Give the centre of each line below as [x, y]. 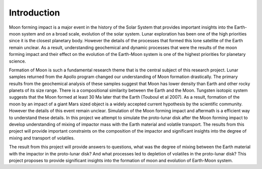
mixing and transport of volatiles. [42, 138]
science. [17, 61]
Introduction [34, 13]
